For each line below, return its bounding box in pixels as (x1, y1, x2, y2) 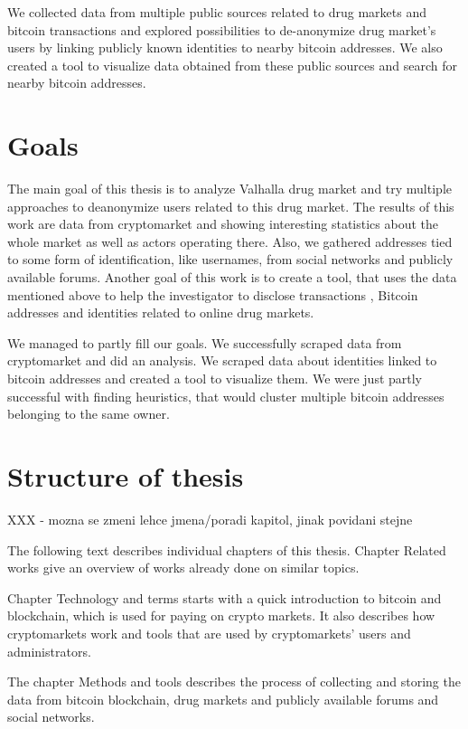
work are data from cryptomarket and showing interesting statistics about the (7, 214, 439, 233)
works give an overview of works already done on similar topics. (7, 558, 360, 577)
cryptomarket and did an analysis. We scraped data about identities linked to (7, 351, 437, 370)
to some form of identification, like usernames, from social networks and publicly (7, 250, 454, 269)
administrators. (7, 641, 91, 660)
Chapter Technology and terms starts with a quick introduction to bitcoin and (7, 588, 442, 607)
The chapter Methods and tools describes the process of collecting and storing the (7, 672, 461, 691)
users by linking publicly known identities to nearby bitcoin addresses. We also (7, 38, 443, 57)
